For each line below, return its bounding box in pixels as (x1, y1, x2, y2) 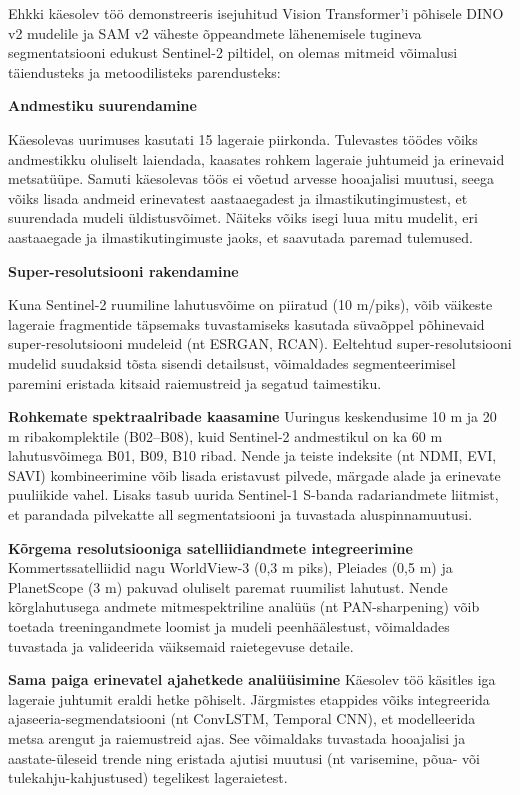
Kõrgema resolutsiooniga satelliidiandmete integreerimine (8, 537, 413, 558)
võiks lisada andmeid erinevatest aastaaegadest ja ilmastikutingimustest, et (8, 187, 468, 208)
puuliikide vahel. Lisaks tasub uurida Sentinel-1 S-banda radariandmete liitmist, (8, 484, 499, 505)
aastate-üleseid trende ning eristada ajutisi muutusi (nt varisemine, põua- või (8, 747, 480, 768)
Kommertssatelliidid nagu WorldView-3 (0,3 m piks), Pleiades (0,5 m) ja (8, 557, 453, 578)
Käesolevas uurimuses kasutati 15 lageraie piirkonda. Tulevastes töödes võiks (8, 128, 478, 149)
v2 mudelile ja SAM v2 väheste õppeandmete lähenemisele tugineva (8, 22, 422, 43)
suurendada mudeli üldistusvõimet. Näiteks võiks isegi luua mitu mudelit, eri (8, 207, 478, 228)
